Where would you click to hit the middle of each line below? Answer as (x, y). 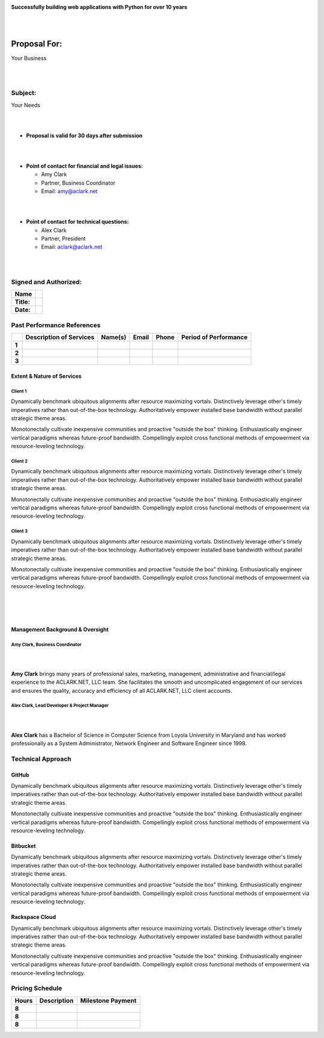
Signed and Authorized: (46, 282)
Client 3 (19, 531)
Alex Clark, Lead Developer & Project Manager (60, 706)
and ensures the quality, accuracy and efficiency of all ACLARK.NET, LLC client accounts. (121, 690)
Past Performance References (56, 325)
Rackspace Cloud (34, 917)
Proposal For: (37, 44)
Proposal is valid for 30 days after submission (84, 135)
